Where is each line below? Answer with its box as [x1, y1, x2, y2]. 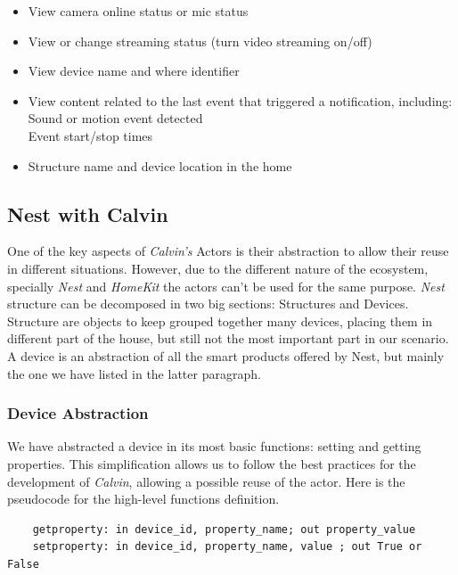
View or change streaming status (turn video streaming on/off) [28, 31, 372, 50]
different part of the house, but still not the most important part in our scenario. [7, 329, 449, 348]
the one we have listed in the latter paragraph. [7, 364, 261, 382]
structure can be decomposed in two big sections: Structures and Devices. [7, 294, 409, 313]
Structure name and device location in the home [28, 156, 292, 175]
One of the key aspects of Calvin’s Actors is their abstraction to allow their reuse [7, 242, 449, 260]
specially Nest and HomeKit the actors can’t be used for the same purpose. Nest [7, 276, 445, 295]
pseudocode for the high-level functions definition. [7, 489, 280, 508]
